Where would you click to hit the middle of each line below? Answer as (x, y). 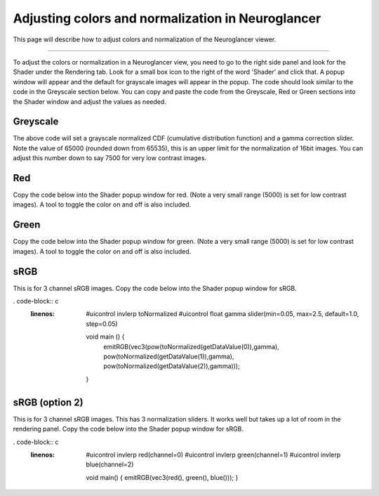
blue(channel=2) (110, 464)
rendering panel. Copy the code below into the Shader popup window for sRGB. (128, 429)
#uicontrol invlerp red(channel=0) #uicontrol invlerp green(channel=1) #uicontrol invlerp (213, 455)
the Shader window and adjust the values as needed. (89, 101)
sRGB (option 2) (48, 402)
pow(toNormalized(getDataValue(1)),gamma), (169, 357)
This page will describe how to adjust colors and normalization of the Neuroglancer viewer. (145, 39)
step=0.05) (102, 324)
